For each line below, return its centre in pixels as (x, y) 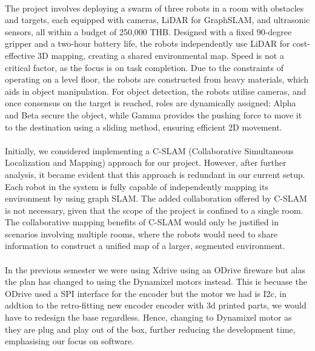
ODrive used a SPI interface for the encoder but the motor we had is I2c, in (146, 293)
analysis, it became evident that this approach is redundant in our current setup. (155, 174)
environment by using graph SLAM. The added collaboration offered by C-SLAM (156, 198)
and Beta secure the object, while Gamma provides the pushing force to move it (154, 114)
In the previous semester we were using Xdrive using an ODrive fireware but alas (155, 269)
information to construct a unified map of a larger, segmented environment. (145, 246)
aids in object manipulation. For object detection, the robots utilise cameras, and (156, 91)
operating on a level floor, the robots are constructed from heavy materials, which (157, 79)
